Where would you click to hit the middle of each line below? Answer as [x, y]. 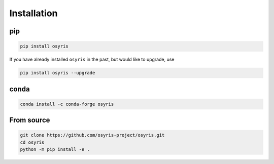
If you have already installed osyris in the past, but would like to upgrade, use [92, 59]
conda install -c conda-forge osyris [67, 104]
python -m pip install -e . [55, 150]
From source [30, 120]
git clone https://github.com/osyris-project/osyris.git [92, 135]
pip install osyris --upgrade [58, 73]
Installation [33, 13]
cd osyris [32, 142]
